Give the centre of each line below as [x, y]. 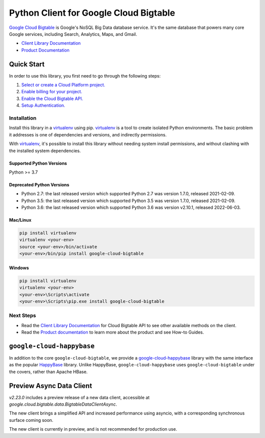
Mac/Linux [20, 220]
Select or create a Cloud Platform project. [63, 85]
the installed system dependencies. [45, 151]
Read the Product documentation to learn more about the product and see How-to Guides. [113, 332]
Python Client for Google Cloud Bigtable [92, 13]
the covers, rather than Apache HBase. [48, 372]
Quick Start [27, 64]
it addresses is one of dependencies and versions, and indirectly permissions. [88, 134]
